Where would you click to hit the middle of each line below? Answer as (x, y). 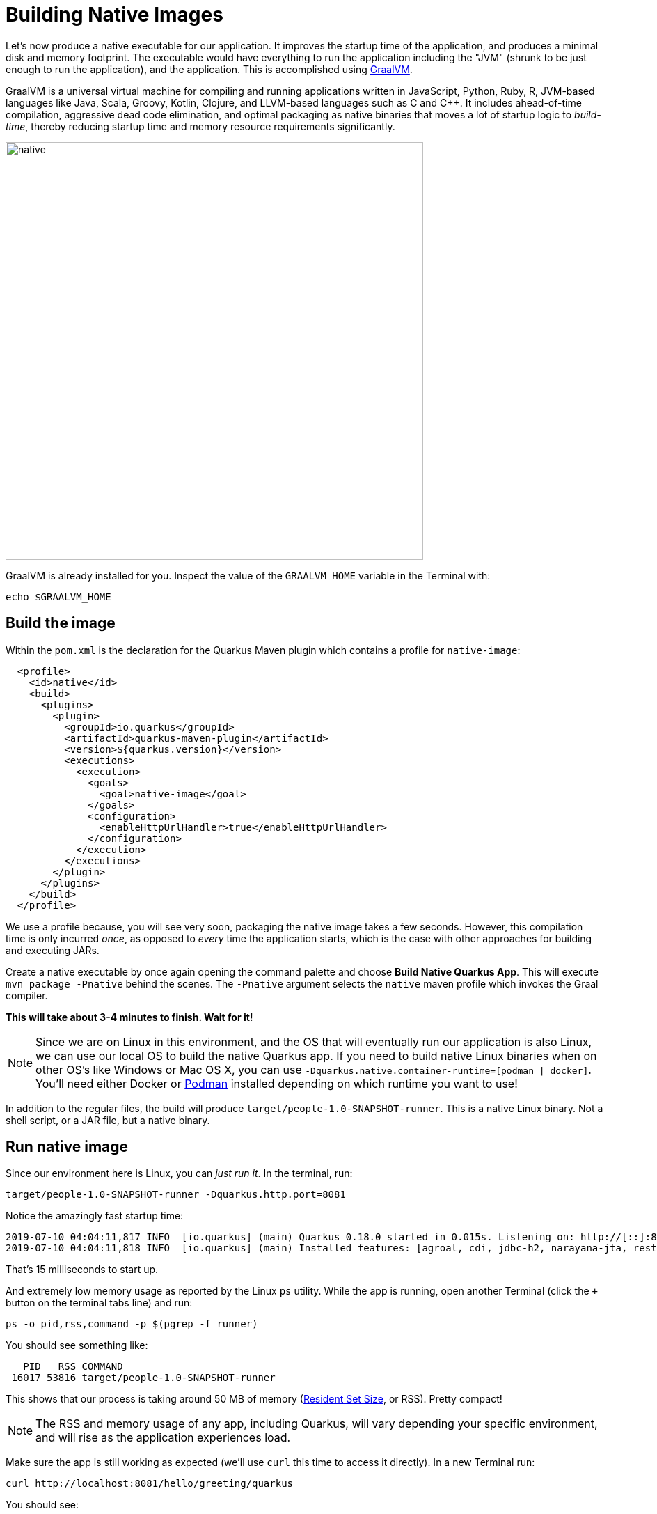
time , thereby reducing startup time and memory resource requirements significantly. (200, 126)
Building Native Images (114, 15)
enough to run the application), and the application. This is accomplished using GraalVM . (209, 69)
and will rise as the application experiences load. (163, 1438)
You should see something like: (77, 1345)
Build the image (61, 623)
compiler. (27, 995)
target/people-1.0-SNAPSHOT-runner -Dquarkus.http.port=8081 (176, 1195)
